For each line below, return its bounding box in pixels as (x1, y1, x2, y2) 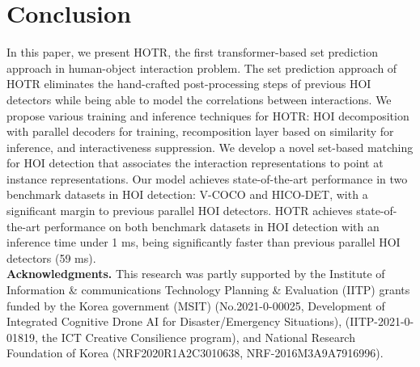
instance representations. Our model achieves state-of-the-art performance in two (6, 170, 408, 187)
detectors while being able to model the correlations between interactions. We (6, 91, 392, 108)
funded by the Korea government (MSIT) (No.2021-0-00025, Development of (6, 297, 385, 314)
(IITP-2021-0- (345, 313, 414, 330)
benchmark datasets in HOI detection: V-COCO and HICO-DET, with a (6, 186, 368, 203)
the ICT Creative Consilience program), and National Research (41, 328, 355, 345)
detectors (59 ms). (6, 249, 96, 266)
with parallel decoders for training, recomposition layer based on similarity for (6, 123, 394, 140)
